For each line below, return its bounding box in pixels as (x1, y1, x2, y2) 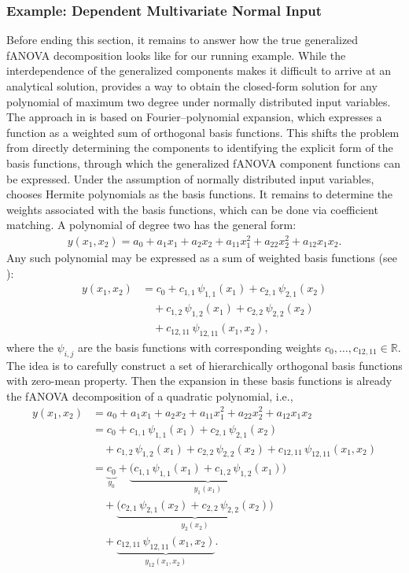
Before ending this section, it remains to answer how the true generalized (6, 31, 359, 48)
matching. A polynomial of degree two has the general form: (6, 216, 297, 233)
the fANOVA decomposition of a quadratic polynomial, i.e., (6, 387, 293, 404)
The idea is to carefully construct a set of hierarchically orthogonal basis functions (6, 357, 403, 373)
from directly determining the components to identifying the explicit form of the (6, 139, 393, 156)
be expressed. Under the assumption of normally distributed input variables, (6, 170, 374, 187)
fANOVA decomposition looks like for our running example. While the (6, 46, 346, 63)
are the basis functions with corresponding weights (77, 338, 322, 355)
